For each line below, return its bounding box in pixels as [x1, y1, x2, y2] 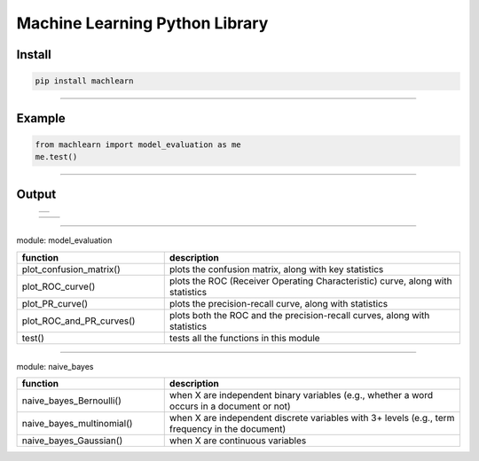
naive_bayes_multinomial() [21, 417, 133, 429]
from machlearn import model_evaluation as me [35, 139, 241, 150]
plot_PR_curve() [21, 297, 89, 309]
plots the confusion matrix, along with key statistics [169, 262, 384, 275]
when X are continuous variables [169, 434, 307, 447]
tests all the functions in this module [169, 332, 320, 344]
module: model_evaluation [16, 235, 113, 246]
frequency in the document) [169, 422, 287, 434]
